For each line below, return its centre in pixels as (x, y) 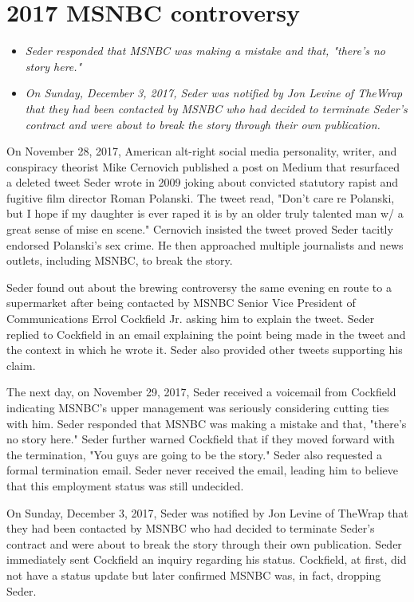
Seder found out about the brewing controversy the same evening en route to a (199, 287)
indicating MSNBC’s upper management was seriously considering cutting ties (198, 407)
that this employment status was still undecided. (125, 485)
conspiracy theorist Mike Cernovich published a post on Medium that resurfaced (203, 166)
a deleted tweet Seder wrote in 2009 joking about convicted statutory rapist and (203, 182)
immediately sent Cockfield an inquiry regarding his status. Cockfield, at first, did (207, 559)
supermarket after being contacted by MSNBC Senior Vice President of (181, 303)
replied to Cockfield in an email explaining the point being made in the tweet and (206, 334)
